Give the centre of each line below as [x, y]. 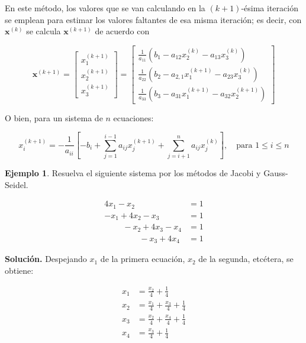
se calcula [44, 31]
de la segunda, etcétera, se [246, 259]
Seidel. [17, 184]
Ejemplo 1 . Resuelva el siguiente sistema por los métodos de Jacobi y [133, 173]
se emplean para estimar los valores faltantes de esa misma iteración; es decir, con [153, 19]
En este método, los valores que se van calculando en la [105, 8]
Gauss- [276, 173]
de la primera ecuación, [143, 259]
